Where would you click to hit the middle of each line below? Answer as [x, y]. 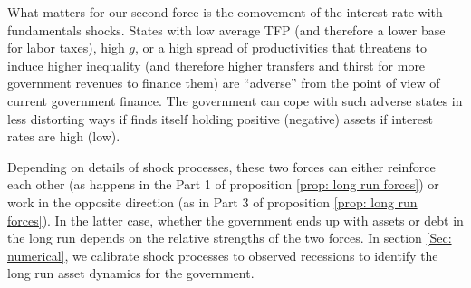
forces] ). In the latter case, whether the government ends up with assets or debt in [235, 220]
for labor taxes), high [66, 48]
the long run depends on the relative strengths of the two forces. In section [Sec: [230, 238]
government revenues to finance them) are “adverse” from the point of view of [224, 83]
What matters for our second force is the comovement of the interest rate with [225, 12]
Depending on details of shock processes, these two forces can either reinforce [221, 166]
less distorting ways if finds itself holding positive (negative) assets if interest [220, 118]
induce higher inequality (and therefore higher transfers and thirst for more [216, 65]
